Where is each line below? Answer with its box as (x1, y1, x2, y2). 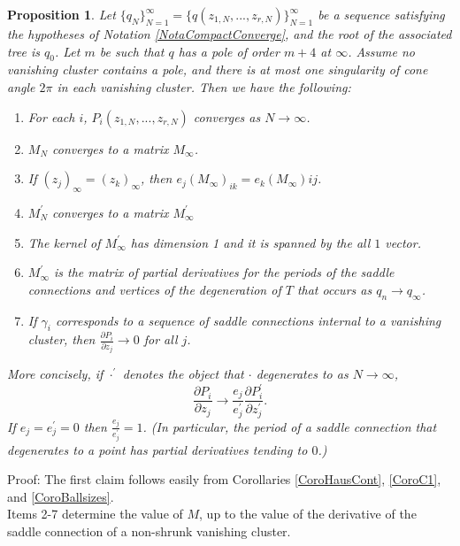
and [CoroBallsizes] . (7, 487, 114, 505)
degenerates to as (256, 365, 349, 383)
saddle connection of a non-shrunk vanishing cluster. (7, 521, 291, 540)
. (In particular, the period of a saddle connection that (142, 417, 437, 435)
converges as (193, 107, 261, 126)
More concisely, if (7, 365, 103, 383)
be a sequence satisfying (318, 5, 445, 23)
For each (27, 107, 75, 126)
